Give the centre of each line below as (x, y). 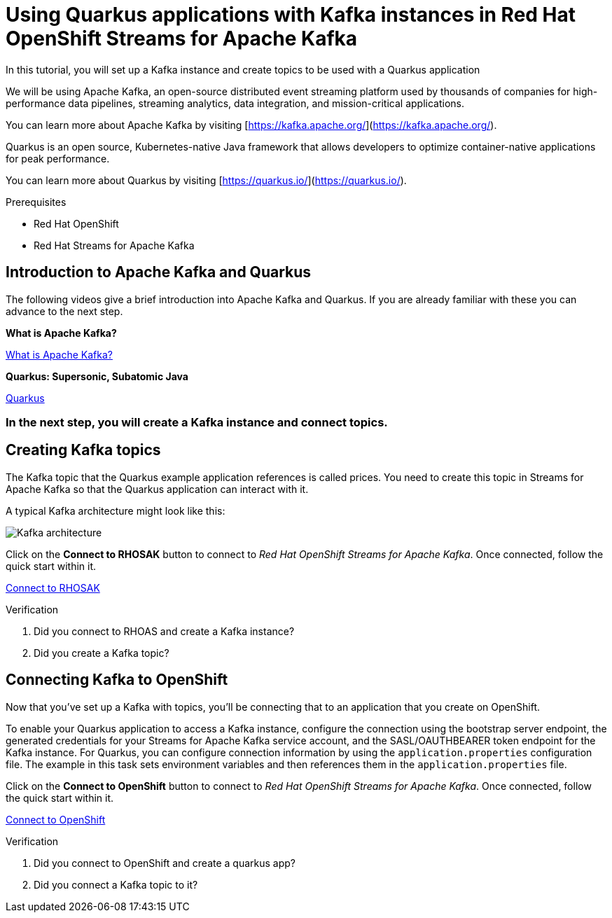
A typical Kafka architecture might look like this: (116, 510)
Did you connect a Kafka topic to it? (116, 884)
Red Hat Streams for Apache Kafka (114, 245)
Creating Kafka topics (83, 450)
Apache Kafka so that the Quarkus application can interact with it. (157, 489)
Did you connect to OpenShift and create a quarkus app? (165, 863)
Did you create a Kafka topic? (102, 653)
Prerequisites (36, 202)
